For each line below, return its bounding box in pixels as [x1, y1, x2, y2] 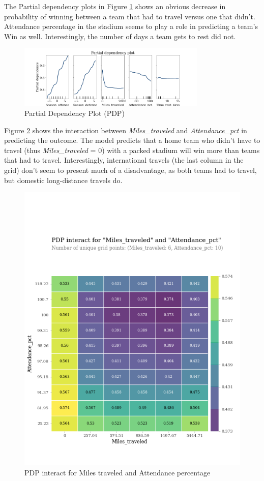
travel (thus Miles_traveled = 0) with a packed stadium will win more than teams [4, 144, 260, 155]
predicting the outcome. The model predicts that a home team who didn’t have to [4, 135, 260, 145]
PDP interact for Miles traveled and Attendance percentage [24, 467, 211, 477]
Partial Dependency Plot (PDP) [24, 108, 125, 118]
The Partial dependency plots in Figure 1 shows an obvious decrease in [4, 1, 226, 11]
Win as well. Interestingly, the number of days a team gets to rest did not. [4, 31, 236, 41]
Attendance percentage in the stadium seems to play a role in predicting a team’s [4, 21, 258, 32]
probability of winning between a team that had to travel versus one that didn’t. [4, 11, 255, 21]
